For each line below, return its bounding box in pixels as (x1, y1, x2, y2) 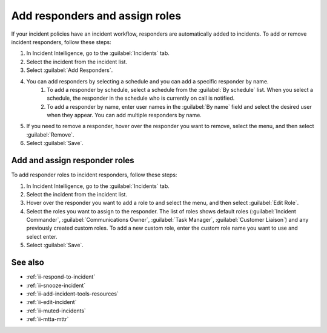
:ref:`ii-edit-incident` (26, 299, 77, 306)
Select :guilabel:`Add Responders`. (26, 66, 113, 74)
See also (11, 257, 45, 268)
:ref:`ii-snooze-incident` (26, 282, 86, 289)
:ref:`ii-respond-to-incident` (26, 273, 96, 280)
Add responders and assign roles (11, 9, 182, 22)
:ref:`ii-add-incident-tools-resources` (26, 290, 119, 297)
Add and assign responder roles (11, 155, 134, 166)
